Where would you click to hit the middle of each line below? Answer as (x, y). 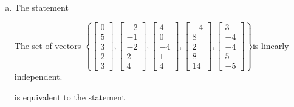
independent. (38, 76)
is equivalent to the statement (70, 96)
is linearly (271, 45)
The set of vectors (48, 45)
